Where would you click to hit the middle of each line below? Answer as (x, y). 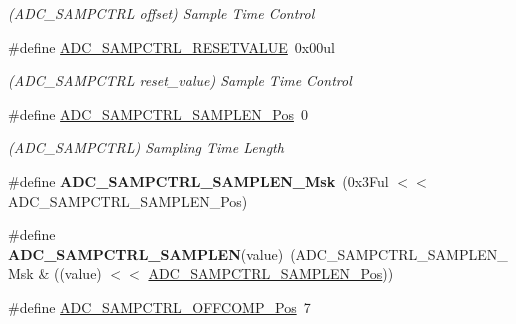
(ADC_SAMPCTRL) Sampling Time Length (146, 147)
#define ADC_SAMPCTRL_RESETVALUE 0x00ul (171, 46)
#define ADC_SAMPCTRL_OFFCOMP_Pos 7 (159, 306)
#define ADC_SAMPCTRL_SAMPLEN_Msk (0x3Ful (198, 180)
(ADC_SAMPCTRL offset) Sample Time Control (161, 13)
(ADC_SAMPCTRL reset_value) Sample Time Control (180, 80)
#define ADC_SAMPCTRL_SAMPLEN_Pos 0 (158, 113)
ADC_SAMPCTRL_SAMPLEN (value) (146, 253)
